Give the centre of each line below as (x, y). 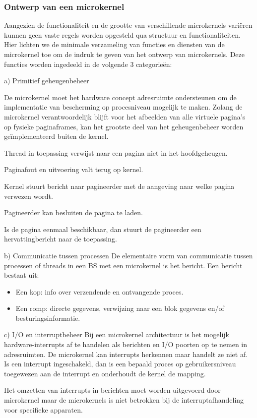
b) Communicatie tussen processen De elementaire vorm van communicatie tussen (128, 255)
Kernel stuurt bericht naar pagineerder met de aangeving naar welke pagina (119, 186)
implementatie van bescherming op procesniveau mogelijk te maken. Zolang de (123, 107)
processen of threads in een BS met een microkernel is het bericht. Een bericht (123, 265)
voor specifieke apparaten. (43, 409)
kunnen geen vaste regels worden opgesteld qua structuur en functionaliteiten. (122, 34)
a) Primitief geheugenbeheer (47, 81)
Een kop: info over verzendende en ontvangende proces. (99, 291)
